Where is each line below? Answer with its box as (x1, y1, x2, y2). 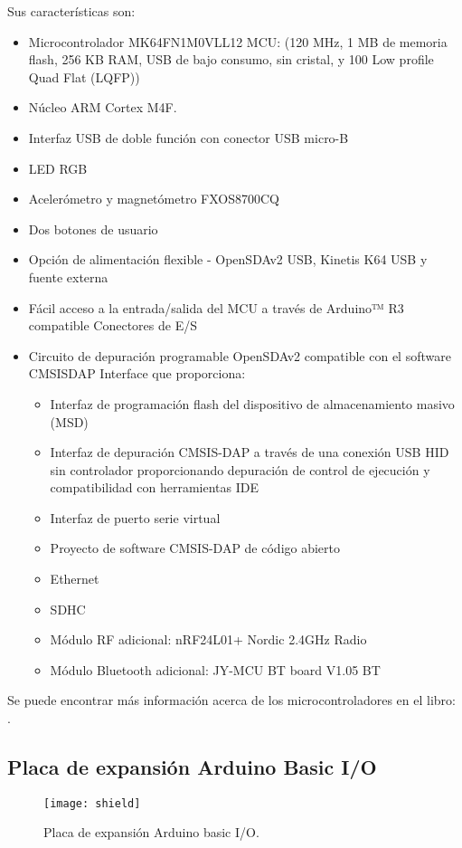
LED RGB (28, 158, 88, 177)
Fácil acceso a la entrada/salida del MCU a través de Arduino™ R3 (28, 298, 404, 317)
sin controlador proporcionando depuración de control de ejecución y (50, 460, 430, 479)
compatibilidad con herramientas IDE (50, 478, 259, 497)
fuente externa (28, 267, 108, 286)
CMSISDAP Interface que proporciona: (28, 364, 246, 383)
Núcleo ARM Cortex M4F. (28, 98, 177, 117)
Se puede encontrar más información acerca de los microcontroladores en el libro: (7, 691, 456, 710)
